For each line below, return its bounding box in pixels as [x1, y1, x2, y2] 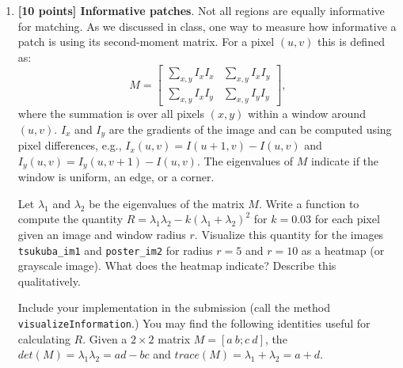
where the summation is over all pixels [17, 105, 204, 122]
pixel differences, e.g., [17, 137, 122, 154]
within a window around [247, 105, 366, 122]
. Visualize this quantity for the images [194, 226, 384, 242]
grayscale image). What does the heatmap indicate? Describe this [17, 257, 336, 274]
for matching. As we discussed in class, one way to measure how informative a [17, 17, 397, 34]
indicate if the [310, 152, 379, 169]
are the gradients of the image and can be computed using [108, 120, 392, 137]
